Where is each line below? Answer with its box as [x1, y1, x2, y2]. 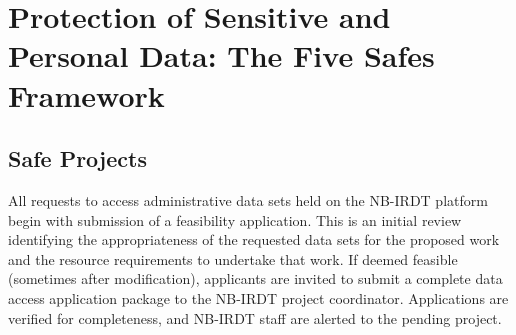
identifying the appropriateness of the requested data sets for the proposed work [8, 229, 500, 250]
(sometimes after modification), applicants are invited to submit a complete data [8, 268, 503, 289]
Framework [8, 74, 165, 115]
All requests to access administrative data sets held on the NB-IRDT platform [8, 189, 488, 210]
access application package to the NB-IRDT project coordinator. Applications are [8, 287, 509, 308]
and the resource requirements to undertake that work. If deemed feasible [8, 248, 458, 269]
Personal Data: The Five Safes [8, 35, 435, 76]
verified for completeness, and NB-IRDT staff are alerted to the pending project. [8, 307, 502, 328]
